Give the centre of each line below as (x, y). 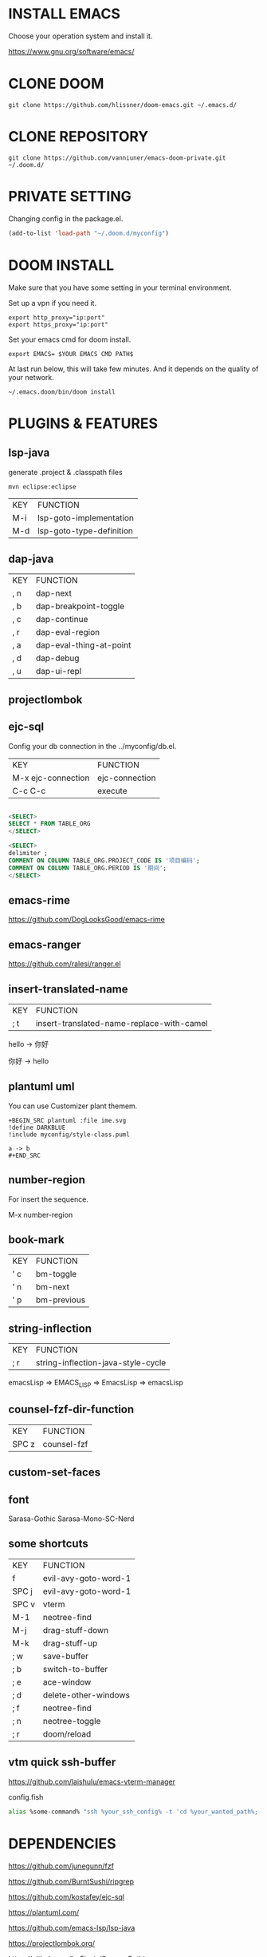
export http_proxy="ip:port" (57, 317)
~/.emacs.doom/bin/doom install (62, 392)
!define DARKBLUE (37, 1127)
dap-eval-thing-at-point (83, 645)
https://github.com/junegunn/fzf (61, 1866)
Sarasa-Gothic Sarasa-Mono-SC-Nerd (71, 1519)
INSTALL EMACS (65, 14)
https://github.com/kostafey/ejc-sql (67, 1896)
